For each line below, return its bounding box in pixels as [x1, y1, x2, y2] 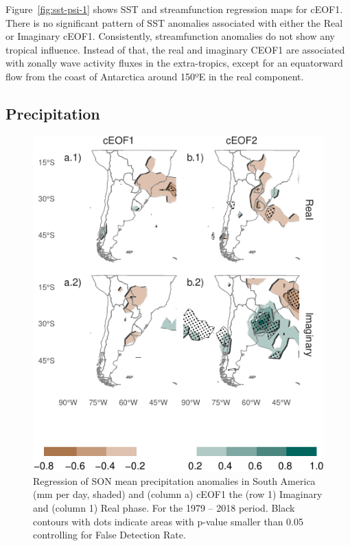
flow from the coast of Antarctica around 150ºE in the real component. [5, 69, 304, 83]
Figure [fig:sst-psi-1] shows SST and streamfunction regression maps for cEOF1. [5, 2, 343, 16]
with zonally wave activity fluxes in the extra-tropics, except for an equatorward [5, 56, 343, 70]
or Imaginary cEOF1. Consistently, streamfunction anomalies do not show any [5, 29, 336, 43]
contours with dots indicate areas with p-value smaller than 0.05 [33, 514, 303, 528]
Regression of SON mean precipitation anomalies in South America [33, 473, 316, 488]
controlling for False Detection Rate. [33, 527, 186, 542]
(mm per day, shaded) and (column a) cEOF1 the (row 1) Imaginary [33, 487, 323, 501]
